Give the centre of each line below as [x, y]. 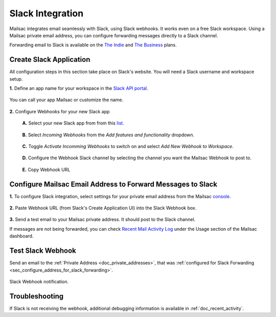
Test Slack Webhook [43, 251]
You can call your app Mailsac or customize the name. [66, 100]
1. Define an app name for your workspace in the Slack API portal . [79, 88]
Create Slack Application [50, 59]
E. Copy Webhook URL [46, 169]
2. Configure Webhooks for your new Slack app [60, 111]
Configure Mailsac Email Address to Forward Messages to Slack [113, 184]
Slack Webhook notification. [39, 281]
